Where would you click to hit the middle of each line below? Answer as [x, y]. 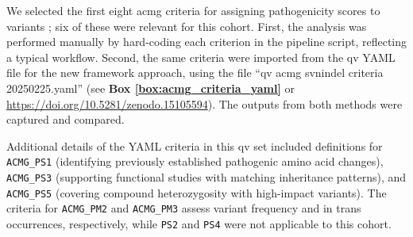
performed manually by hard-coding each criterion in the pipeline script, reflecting [207, 42]
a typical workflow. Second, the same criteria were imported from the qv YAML [201, 57]
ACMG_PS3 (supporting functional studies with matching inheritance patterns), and [206, 177]
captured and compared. [66, 119]
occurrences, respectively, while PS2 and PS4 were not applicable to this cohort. [199, 223]
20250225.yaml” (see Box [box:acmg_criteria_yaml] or [151, 88]
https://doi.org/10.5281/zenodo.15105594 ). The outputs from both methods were [205, 103]
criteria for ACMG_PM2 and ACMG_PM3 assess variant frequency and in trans [184, 208]
